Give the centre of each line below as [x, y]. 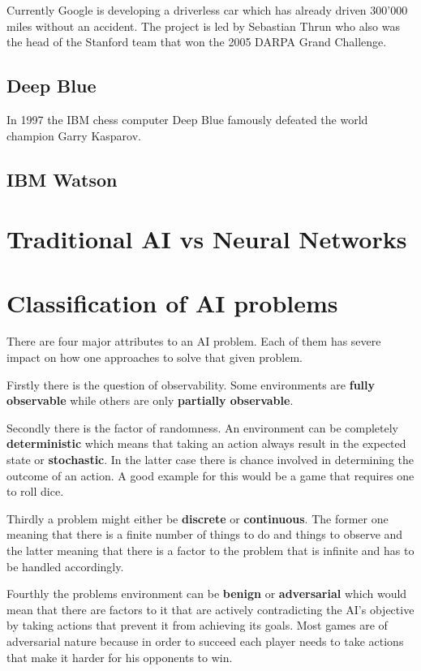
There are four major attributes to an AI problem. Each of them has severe [194, 341]
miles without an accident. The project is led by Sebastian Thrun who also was [204, 26]
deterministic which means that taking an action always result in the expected [206, 443]
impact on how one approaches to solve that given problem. [155, 357]
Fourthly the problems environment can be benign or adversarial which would [207, 594]
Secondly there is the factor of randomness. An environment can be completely [202, 427]
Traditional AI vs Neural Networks [207, 239]
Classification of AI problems [172, 302]
